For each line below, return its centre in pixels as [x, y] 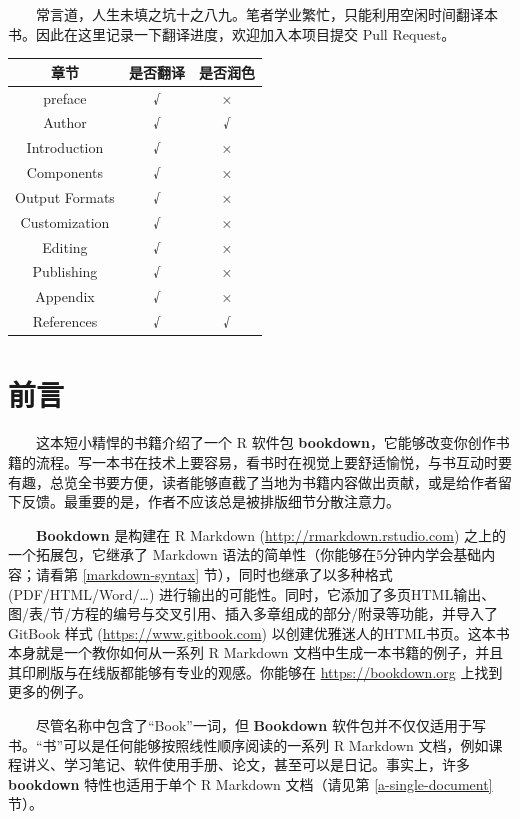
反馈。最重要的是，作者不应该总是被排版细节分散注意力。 [210, 501]
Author [65, 122]
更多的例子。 [50, 691]
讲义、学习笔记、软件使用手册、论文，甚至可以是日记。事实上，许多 [245, 764]
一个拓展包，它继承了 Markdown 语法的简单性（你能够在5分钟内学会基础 [245, 554]
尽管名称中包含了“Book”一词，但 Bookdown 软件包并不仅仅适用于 [254, 725]
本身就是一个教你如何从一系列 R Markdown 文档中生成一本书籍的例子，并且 [256, 652]
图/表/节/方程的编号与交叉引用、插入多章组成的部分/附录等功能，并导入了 [253, 613]
